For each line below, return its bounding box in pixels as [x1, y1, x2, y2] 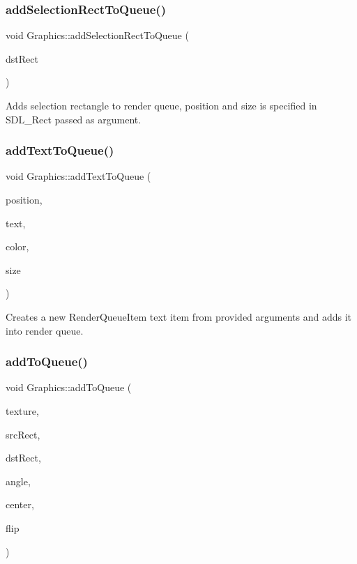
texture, [6, 403, 39, 418]
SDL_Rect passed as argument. [6, 112, 142, 126]
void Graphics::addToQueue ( [6, 380, 132, 395]
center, [6, 497, 34, 512]
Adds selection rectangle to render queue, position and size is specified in [6, 98, 317, 112]
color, [6, 239, 29, 254]
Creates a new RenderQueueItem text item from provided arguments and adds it [6, 309, 352, 323]
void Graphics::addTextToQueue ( [6, 169, 151, 183]
